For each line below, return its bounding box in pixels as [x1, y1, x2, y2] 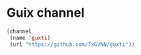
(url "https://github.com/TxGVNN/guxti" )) [9, 40, 135, 48]
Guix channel [6, 5, 85, 21]
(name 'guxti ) [9, 34, 51, 41]
